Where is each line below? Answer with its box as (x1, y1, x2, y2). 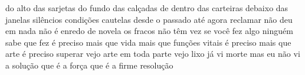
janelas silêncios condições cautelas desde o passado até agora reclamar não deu (5, 13, 293, 25)
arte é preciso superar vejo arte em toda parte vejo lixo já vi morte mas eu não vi (5, 47, 300, 60)
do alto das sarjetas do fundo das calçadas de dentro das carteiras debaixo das (5, 2, 288, 13)
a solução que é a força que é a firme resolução (5, 59, 173, 71)
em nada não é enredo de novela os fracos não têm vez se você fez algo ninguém (5, 25, 293, 37)
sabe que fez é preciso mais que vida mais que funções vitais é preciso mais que (5, 36, 291, 48)
